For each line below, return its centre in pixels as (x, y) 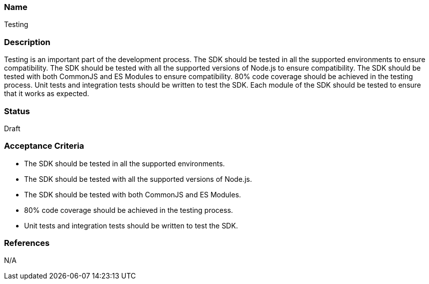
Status (17, 111)
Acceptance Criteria (44, 146)
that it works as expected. (47, 94)
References (27, 243)
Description (27, 42)
